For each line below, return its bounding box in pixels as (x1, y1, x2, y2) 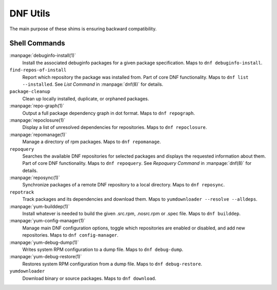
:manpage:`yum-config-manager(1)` (9, 218, 86, 224)
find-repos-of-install (9, 67, 67, 73)
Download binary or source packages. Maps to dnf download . (22, 275, 156, 281)
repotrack (9, 189, 34, 195)
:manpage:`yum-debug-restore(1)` (9, 254, 82, 260)
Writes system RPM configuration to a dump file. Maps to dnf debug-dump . (22, 246, 184, 253)
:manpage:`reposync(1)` (9, 175, 60, 181)
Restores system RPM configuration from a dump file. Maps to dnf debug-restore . (22, 261, 203, 267)
